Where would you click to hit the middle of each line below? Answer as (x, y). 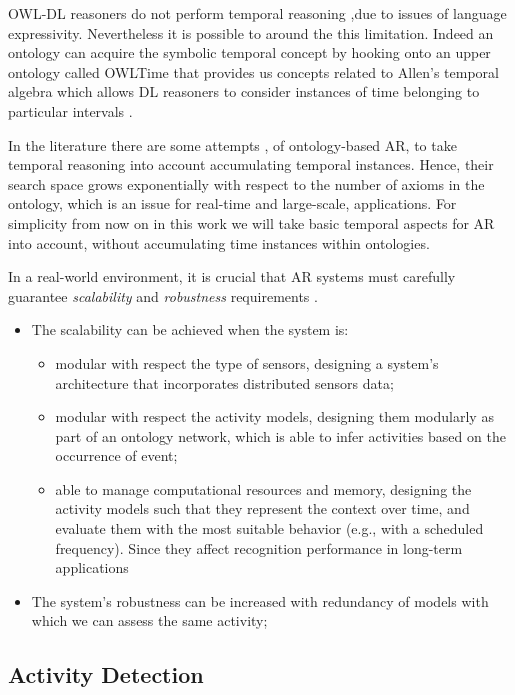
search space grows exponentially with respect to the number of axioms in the (246, 183)
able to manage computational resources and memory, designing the (263, 488)
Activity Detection (106, 674)
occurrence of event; (116, 455)
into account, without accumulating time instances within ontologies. (219, 242)
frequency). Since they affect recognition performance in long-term (259, 547)
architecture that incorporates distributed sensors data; (224, 382)
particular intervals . (70, 110)
